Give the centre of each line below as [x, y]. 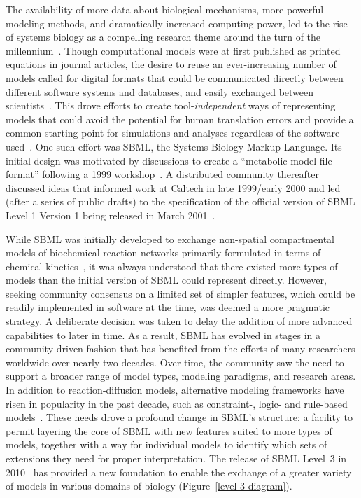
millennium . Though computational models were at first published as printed [173, 50]
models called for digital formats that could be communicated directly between [175, 77]
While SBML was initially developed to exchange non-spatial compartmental [170, 238]
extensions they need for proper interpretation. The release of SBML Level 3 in [176, 458]
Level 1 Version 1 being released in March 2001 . [111, 215]
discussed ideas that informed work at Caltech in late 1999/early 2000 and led [173, 187]
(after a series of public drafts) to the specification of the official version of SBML [180, 201]
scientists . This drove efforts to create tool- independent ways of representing [171, 105]
